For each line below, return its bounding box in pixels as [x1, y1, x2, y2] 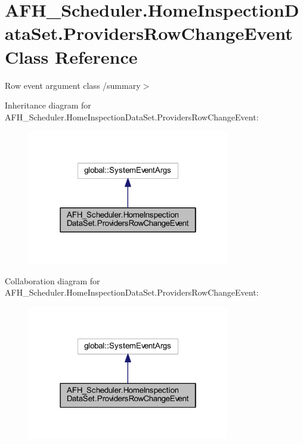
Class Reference [5, 44, 138, 69]
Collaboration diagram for [5, 274, 100, 287]
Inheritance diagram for [5, 99, 91, 111]
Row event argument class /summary [5, 79, 141, 91]
